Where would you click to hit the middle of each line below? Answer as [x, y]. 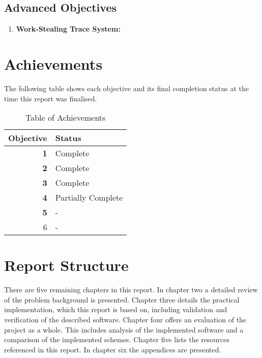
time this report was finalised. [51, 98]
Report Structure [66, 265]
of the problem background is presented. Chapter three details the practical [122, 299]
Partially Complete [89, 198]
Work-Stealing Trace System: [68, 29]
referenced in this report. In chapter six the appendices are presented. [113, 349]
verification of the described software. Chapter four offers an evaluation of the [125, 320]
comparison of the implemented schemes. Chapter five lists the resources [117, 339]
